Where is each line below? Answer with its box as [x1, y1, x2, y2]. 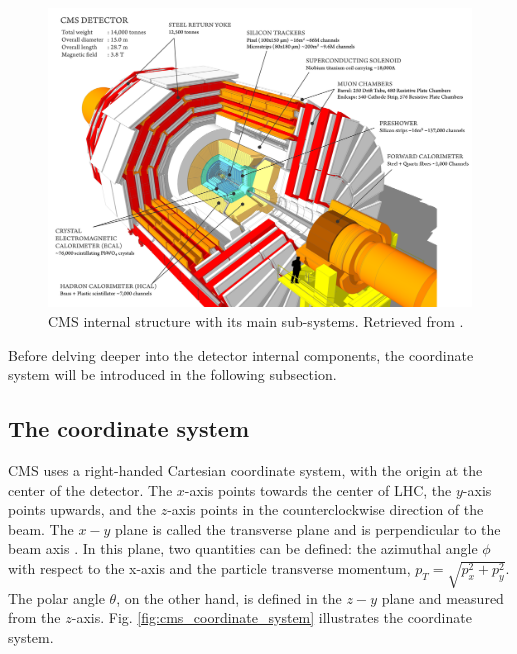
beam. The [8, 518, 74, 539]
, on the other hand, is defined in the [116, 587, 342, 608]
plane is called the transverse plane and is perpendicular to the [115, 518, 501, 539]
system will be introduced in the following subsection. [8, 364, 337, 385]
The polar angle [8, 587, 105, 608]
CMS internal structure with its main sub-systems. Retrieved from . [48, 310, 464, 331]
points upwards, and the [8, 499, 156, 520]
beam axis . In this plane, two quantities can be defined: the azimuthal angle [8, 538, 478, 559]
